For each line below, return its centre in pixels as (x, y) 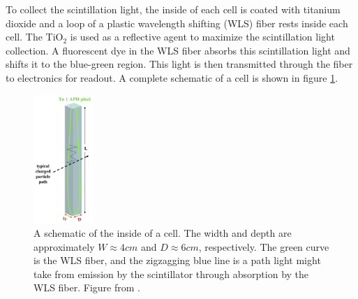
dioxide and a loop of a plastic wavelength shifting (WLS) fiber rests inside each (177, 23)
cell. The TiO (35, 37)
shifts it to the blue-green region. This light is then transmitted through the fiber (179, 64)
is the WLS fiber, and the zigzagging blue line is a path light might (177, 260)
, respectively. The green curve (264, 246)
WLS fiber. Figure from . (87, 287)
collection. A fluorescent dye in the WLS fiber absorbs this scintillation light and (178, 50)
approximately (64, 246)
